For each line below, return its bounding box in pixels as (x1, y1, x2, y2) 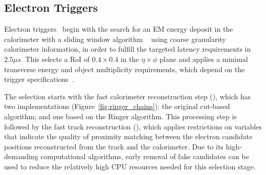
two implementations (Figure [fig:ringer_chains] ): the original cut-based (4, 101, 230, 112)
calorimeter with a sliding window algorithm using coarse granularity (4, 33, 226, 44)
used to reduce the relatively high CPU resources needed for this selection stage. (4, 161, 256, 171)
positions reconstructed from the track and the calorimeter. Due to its (4, 141, 224, 151)
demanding (4, 151, 38, 162)
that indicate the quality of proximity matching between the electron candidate (4, 131, 253, 142)
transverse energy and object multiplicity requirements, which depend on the (4, 63, 245, 74)
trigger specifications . (4, 74, 74, 84)
